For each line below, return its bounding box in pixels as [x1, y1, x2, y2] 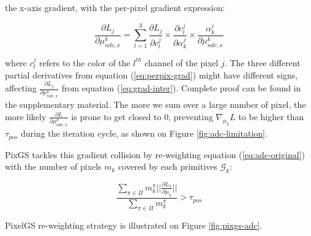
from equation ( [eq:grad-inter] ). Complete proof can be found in [61, 82, 301, 94]
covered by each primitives [118, 160, 218, 173]
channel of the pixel [144, 56, 219, 69]
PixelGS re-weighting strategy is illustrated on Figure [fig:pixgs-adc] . [5, 218, 263, 231]
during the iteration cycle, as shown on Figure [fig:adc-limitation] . [20, 127, 268, 140]
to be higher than [238, 110, 304, 123]
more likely [5, 110, 47, 123]
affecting [5, 82, 37, 94]
